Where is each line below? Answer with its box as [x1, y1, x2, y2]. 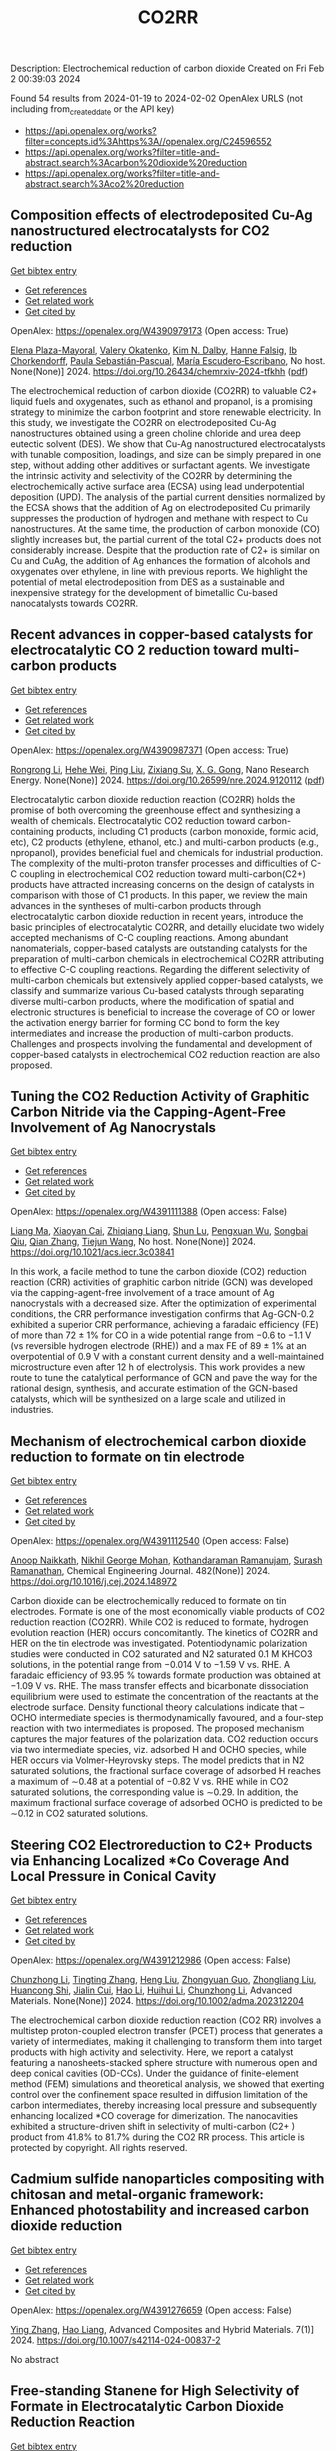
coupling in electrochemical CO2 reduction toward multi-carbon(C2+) [19, 867, 307, 880]
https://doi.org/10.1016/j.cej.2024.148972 [10, 1576, 178, 1588]
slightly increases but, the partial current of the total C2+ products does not [10, 533, 322, 545]
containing [10, 825, 55, 837]
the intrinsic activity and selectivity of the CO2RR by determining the [10, 469, 293, 481]
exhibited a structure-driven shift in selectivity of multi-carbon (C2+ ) [10, 2121, 296, 2133]
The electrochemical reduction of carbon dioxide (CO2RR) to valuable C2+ [10, 384, 318, 396]
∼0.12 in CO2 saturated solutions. [10, 1807, 149, 1820]
